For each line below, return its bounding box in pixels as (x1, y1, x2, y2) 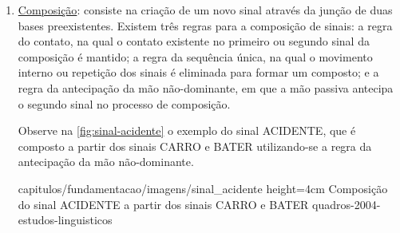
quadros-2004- (312, 195, 381, 212)
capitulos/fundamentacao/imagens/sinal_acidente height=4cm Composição (18, 180, 388, 196)
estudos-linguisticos (18, 211, 113, 228)
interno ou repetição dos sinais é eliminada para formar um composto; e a (18, 64, 379, 81)
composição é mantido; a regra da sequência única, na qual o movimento (18, 48, 373, 65)
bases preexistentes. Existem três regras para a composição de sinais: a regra (18, 17, 393, 34)
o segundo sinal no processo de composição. (18, 95, 231, 112)
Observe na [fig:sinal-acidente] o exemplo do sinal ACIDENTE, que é (18, 122, 356, 139)
